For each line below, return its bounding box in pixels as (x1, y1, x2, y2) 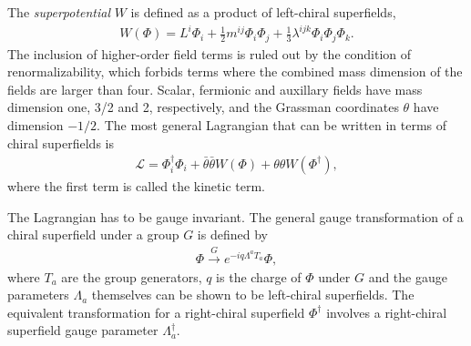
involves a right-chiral (326, 302, 447, 321)
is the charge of (216, 267, 302, 286)
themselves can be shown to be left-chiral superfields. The (91, 285, 415, 304)
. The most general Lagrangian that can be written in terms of (97, 115, 447, 134)
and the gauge (368, 267, 447, 286)
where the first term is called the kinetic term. (7, 176, 265, 195)
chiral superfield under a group (7, 225, 179, 244)
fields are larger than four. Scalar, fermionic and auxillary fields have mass (7, 79, 423, 98)
